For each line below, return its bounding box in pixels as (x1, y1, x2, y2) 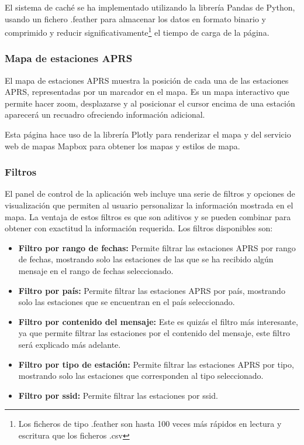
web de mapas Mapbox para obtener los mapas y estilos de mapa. (5, 139, 240, 152)
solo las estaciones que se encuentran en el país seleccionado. (18, 296, 235, 308)
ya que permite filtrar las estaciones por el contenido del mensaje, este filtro (18, 327, 290, 339)
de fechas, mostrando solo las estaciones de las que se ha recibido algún (18, 253, 274, 265)
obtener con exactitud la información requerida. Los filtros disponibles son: (5, 222, 273, 234)
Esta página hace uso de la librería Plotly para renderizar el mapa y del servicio (5, 128, 291, 141)
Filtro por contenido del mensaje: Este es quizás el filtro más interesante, (18, 315, 298, 327)
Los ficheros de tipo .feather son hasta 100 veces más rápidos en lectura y (18, 417, 282, 430)
